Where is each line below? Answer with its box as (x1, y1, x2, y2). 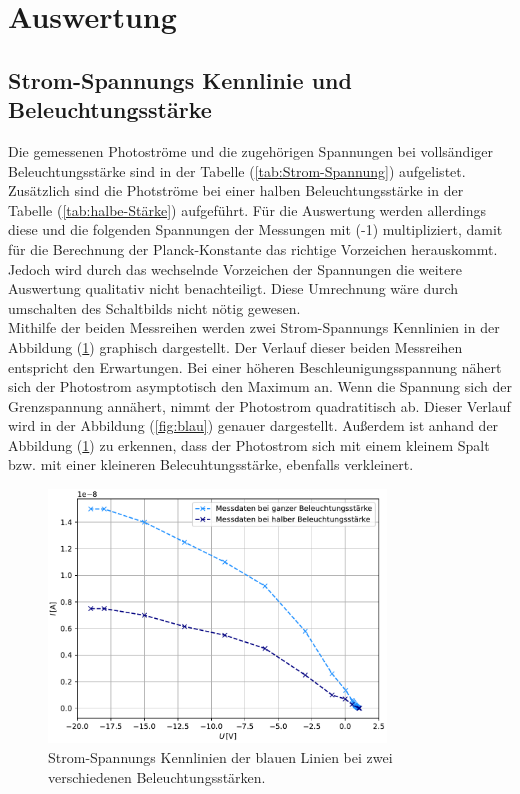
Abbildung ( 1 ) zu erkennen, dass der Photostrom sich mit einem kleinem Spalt (8, 434, 490, 455)
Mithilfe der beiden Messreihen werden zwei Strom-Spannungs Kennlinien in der (8, 317, 500, 338)
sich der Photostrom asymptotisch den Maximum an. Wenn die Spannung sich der (8, 376, 512, 397)
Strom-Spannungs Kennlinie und (8, 64, 352, 95)
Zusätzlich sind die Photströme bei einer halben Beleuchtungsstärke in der (8, 180, 464, 201)
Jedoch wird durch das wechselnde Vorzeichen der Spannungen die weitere (8, 258, 462, 279)
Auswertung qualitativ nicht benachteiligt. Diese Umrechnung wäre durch (8, 278, 459, 299)
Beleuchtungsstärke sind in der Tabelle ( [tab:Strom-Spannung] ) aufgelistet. (8, 160, 466, 181)
